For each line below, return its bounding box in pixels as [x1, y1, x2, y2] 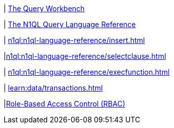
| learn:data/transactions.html [4, 83, 103, 92]
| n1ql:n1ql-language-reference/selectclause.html [4, 52, 166, 60]
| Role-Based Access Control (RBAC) [4, 99, 125, 108]
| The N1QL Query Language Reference [4, 20, 136, 29]
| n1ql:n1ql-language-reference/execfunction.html [4, 68, 170, 76]
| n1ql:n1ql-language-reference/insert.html [4, 36, 145, 45]
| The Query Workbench [4, 4, 85, 13]
